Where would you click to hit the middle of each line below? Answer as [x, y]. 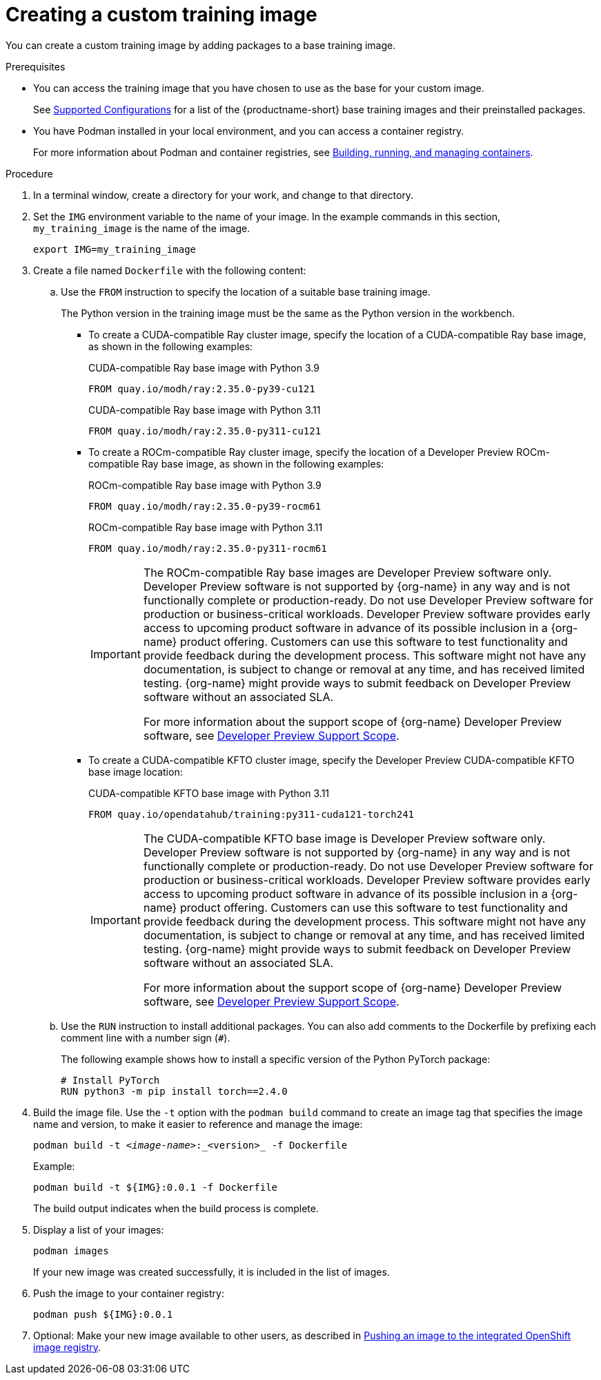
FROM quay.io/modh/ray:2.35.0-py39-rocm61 [205, 506]
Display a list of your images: [99, 1229]
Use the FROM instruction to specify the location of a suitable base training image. [246, 291]
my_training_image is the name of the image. [142, 228]
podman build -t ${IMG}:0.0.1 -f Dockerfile [156, 1187]
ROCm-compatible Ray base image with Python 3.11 [206, 527]
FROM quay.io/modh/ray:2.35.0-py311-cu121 [205, 431]
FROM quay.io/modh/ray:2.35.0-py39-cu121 [202, 389]
